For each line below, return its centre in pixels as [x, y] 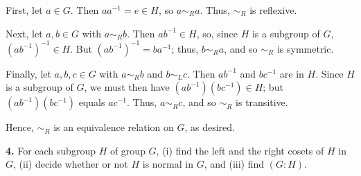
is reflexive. [273, 10]
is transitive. [262, 102]
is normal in [168, 164]
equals [92, 102]
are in [292, 73]
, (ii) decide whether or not [71, 164]
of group [127, 150]
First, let [24, 10]
